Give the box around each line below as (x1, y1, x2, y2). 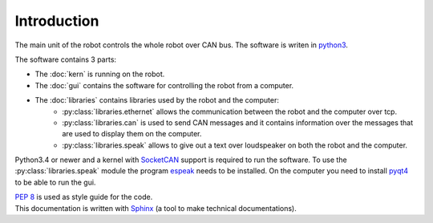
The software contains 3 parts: (14, 55, 116, 64)
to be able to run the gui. (14, 177, 96, 187)
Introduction (14, 12, 99, 30)
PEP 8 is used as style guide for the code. (14, 193, 153, 202)
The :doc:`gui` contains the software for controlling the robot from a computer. (34, 80, 294, 90)
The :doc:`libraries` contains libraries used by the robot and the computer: (34, 95, 280, 105)
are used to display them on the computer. (62, 129, 202, 139)
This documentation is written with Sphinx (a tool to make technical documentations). (14, 203, 297, 213)
